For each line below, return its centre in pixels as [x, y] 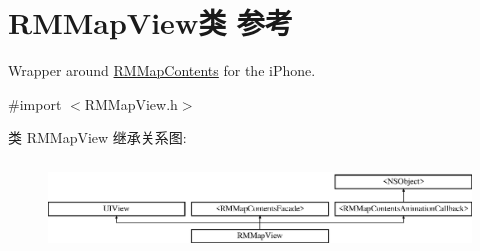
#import [35, 103]
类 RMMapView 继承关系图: [97, 137]
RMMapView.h [131, 103]
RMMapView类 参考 [150, 22]
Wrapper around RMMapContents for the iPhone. [162, 70]
